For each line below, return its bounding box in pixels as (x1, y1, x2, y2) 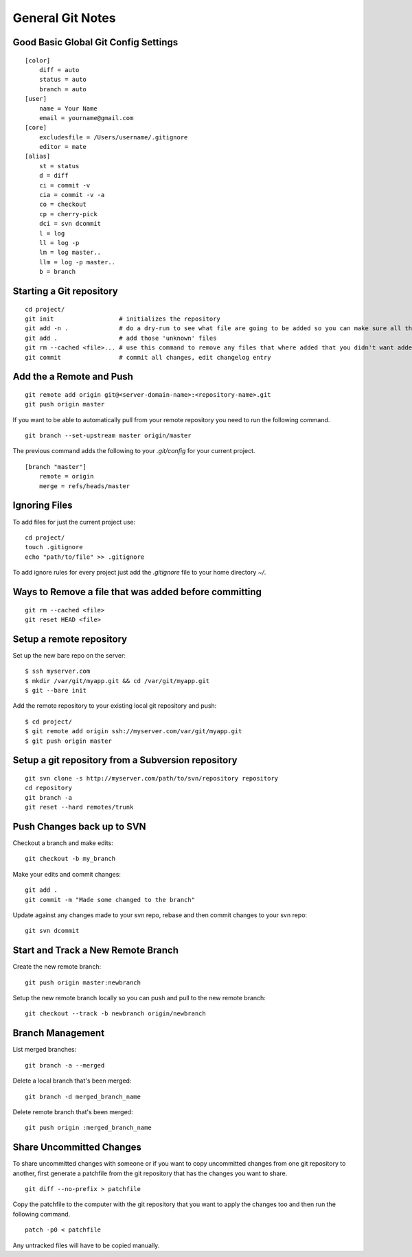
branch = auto (38, 85, 87, 93)
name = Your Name (38, 104, 98, 113)
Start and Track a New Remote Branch (12, 945, 179, 956)
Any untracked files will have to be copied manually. (12, 1241, 160, 1249)
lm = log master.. (38, 249, 102, 257)
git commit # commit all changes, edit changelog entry (25, 354, 271, 361)
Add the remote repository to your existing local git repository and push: (12, 702, 217, 710)
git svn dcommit (25, 927, 80, 935)
